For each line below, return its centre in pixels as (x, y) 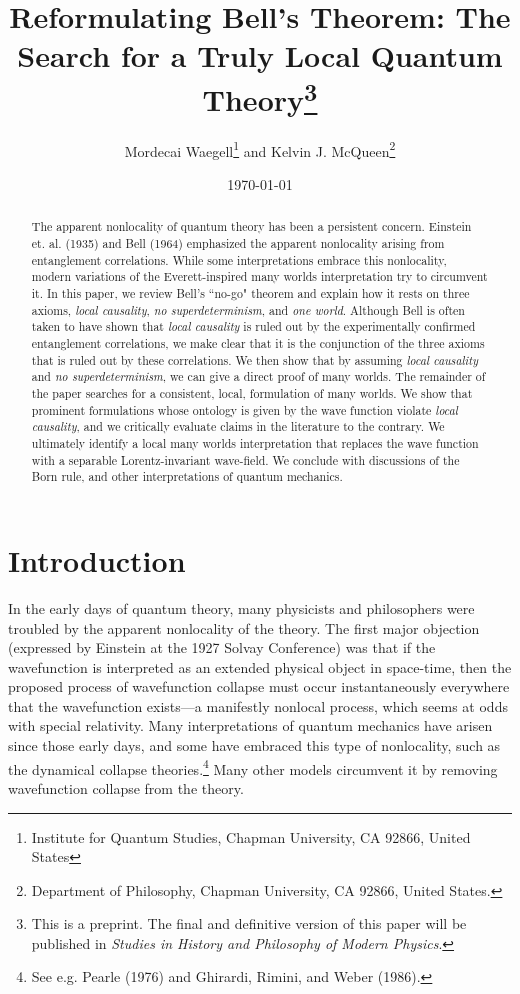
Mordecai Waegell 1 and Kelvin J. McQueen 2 (260, 149)
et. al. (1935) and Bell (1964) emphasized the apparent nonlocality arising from (238, 243)
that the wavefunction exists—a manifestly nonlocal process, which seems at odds (258, 705)
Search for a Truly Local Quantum (260, 55)
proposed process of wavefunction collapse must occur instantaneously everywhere (259, 686)
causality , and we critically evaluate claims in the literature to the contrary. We (238, 426)
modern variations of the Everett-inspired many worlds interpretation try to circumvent (259, 276)
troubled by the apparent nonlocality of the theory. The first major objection (244, 627)
